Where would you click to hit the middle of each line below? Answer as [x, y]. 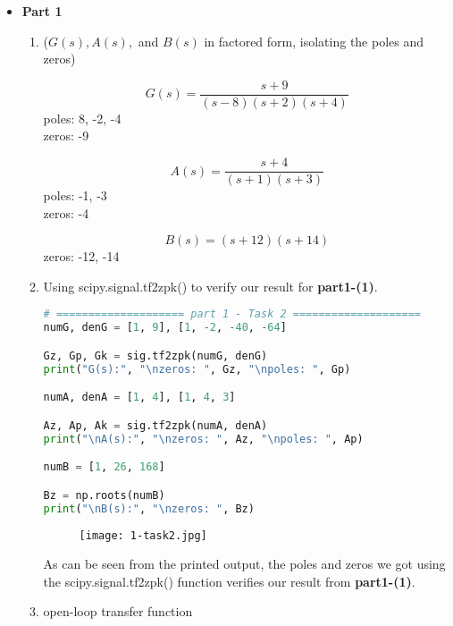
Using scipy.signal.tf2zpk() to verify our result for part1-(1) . [210, 286]
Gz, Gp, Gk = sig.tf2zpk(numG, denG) [155, 355]
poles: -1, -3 [75, 195]
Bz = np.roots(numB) [104, 495]
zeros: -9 [66, 135]
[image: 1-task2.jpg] [143, 535]
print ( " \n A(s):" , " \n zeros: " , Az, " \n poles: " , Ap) [203, 439]
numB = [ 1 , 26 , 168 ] [104, 467]
